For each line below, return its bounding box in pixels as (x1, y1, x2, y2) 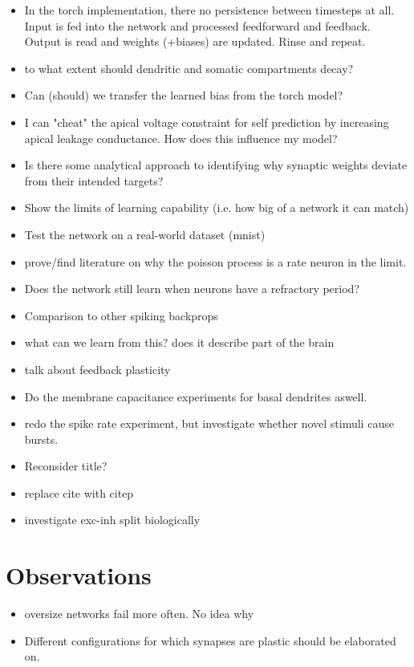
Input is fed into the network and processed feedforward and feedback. (24, 17, 371, 34)
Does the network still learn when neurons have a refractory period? (24, 280, 359, 297)
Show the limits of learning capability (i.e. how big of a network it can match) (24, 199, 409, 216)
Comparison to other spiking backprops (24, 307, 218, 323)
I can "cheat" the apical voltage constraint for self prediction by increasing (24, 113, 389, 130)
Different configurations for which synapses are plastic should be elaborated (24, 632, 396, 649)
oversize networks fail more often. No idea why (24, 605, 254, 622)
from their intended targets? (24, 172, 164, 189)
